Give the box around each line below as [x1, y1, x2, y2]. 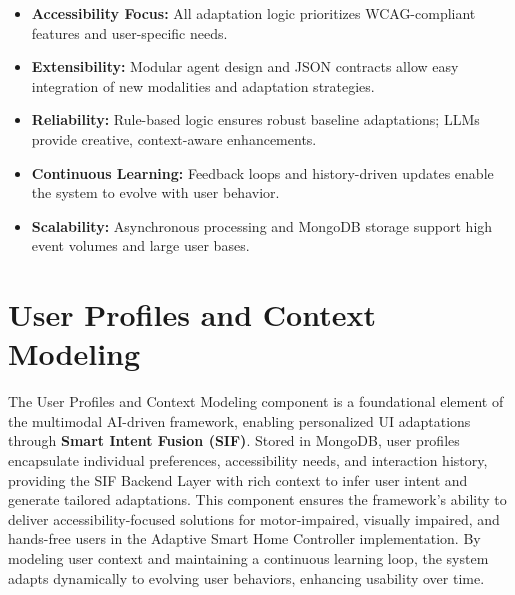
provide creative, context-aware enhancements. [31, 128, 317, 149]
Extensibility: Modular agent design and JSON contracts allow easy [31, 56, 459, 77]
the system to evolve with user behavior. [31, 182, 280, 203]
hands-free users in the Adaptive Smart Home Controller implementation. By [8, 528, 481, 549]
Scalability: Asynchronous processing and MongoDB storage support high [31, 215, 493, 236]
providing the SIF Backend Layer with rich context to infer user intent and [8, 469, 468, 490]
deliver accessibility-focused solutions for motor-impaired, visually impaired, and [8, 508, 500, 529]
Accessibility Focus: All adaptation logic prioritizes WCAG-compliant [31, 3, 476, 23]
